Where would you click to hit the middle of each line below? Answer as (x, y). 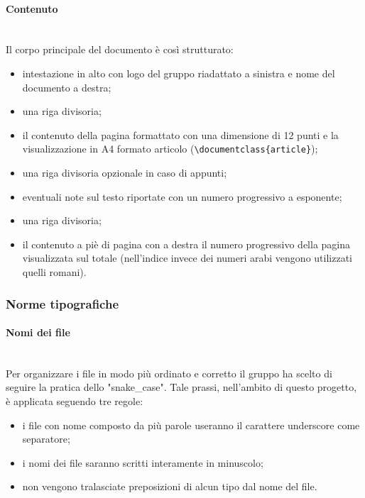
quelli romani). (54, 271)
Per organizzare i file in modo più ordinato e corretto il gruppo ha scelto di (169, 373)
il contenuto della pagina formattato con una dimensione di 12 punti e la (180, 134)
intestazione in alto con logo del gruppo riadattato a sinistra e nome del (179, 73)
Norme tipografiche (62, 303)
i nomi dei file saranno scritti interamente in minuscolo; (143, 462)
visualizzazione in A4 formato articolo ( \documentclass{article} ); (170, 149)
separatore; (46, 439)
